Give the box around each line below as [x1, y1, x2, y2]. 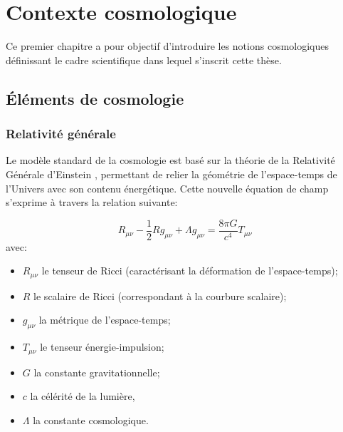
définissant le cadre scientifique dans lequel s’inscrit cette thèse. [6, 52, 282, 67]
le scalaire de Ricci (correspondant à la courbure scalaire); [33, 288, 287, 303]
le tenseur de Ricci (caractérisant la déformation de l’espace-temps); [41, 263, 338, 278]
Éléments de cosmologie [6, 87, 184, 109]
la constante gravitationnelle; [33, 364, 160, 379]
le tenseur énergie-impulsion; [40, 339, 164, 354]
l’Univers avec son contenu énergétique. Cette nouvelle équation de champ [6, 180, 329, 195]
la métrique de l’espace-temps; [38, 312, 171, 327]
